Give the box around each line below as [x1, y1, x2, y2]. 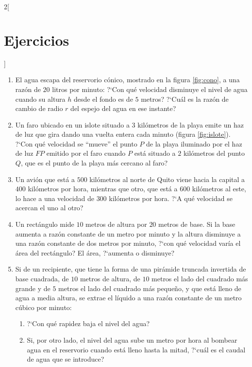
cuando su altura [15, 93, 66, 104]
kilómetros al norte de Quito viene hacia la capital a [89, 174, 245, 184]
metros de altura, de [80, 274, 140, 283]
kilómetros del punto [183, 148, 245, 158]
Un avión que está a [15, 174, 75, 184]
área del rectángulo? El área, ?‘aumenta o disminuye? [15, 247, 175, 257]
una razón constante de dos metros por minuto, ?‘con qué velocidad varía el [15, 238, 241, 248]
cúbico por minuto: [15, 302, 72, 312]
